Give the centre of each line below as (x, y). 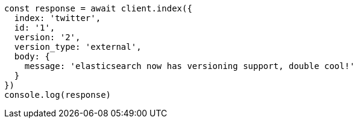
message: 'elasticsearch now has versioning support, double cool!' (190, 66)
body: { (32, 56)
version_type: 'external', (78, 47)
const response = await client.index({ (98, 8)
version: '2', (47, 37)
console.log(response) (58, 95)
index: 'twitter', (58, 18)
